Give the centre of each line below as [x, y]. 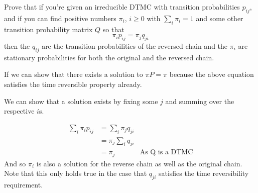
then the [17, 45]
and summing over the [200, 101]
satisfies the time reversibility [204, 173]
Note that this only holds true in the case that [76, 173]
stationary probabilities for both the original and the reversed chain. [109, 57]
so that [113, 29]
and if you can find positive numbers [60, 18]
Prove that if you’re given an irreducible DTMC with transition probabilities [122, 7]
